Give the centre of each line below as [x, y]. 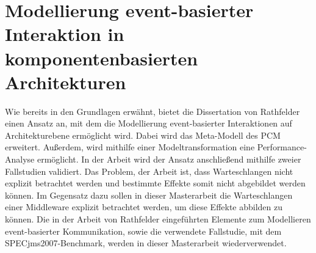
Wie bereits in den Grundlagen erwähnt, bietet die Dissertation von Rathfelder [153, 111]
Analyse [20, 159]
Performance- [282, 147]
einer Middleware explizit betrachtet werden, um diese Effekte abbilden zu [144, 207]
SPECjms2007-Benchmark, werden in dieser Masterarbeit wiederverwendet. [146, 243]
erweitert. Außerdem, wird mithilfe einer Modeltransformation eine [130, 147]
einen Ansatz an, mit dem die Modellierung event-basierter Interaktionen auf [149, 123]
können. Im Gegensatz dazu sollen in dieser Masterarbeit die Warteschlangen [149, 195]
